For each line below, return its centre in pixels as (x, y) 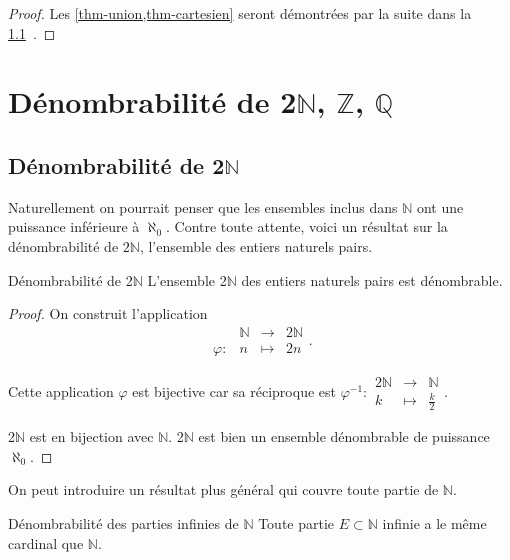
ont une (440, 206)
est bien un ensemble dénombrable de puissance (344, 436)
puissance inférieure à (74, 226)
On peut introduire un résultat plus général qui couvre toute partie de (223, 489)
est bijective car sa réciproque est (234, 391)
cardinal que (46, 542)
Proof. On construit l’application (108, 313)
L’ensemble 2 (187, 279)
